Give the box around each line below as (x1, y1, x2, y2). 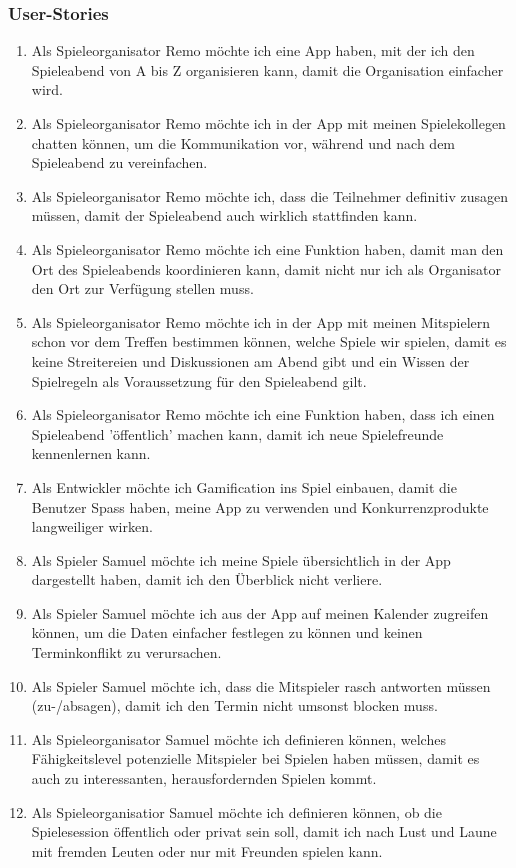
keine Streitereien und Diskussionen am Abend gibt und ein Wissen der (31, 350, 470, 371)
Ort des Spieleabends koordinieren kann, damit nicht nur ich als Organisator (31, 258, 502, 279)
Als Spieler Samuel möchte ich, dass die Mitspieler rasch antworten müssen (31, 675, 491, 696)
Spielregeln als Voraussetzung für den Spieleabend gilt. (31, 370, 367, 391)
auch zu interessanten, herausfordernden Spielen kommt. (31, 768, 377, 789)
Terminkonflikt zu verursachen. (31, 642, 222, 663)
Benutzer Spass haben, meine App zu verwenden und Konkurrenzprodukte (31, 496, 489, 517)
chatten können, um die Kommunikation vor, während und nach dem (31, 132, 456, 153)
